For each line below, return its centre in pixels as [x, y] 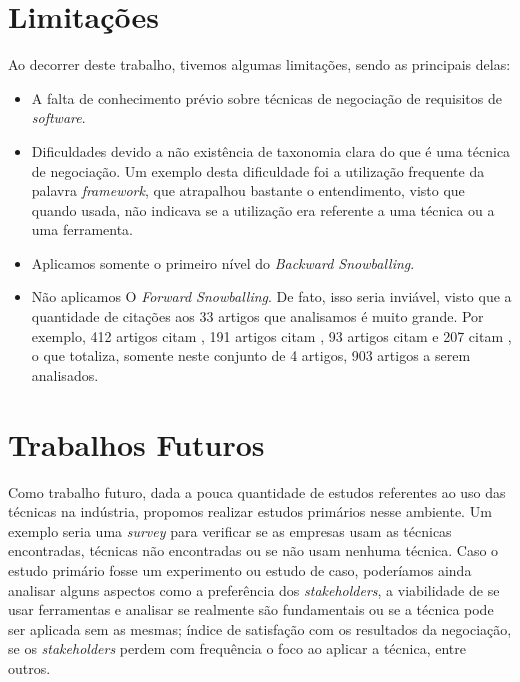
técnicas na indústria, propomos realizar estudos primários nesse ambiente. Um [250, 511]
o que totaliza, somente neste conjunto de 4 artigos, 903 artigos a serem [251, 355]
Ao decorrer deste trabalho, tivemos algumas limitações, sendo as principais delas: [259, 64]
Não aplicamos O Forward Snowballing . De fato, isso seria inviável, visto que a [271, 296]
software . [58, 117]
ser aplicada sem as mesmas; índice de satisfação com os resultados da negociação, [260, 628]
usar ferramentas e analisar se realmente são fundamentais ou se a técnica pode [251, 609]
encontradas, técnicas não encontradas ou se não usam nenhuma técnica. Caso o [253, 550]
